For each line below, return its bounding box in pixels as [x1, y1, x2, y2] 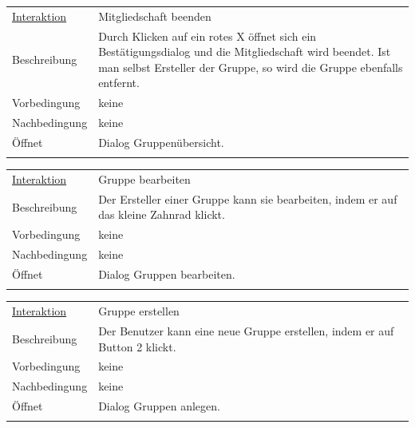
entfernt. [98, 74, 140, 91]
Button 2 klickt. [98, 338, 176, 355]
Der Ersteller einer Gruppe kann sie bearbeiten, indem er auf [98, 190, 397, 207]
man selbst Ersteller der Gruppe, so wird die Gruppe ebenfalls [98, 58, 403, 75]
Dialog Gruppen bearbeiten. [98, 265, 235, 282]
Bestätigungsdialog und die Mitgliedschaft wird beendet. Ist [98, 43, 391, 60]
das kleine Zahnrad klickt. [98, 206, 225, 223]
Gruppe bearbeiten [98, 171, 191, 187]
